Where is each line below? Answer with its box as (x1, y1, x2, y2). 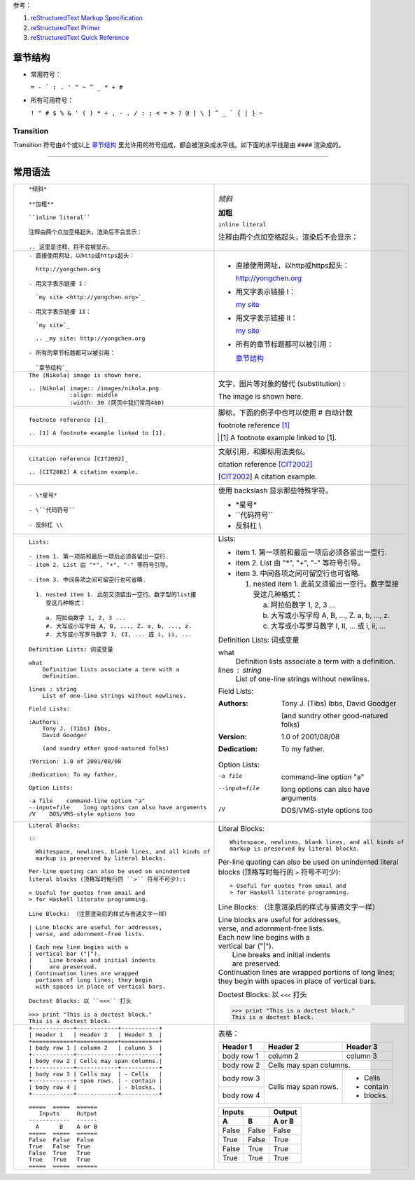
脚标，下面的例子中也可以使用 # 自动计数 (218, 408, 353, 418)
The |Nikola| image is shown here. (28, 371, 143, 379)
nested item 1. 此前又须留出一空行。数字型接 (253, 579, 399, 589)
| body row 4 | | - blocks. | (28, 1083, 162, 1091)
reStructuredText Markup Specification (30, 14, 143, 22)
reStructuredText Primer (30, 23, 101, 32)
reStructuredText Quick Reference (30, 34, 129, 42)
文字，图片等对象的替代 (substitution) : (218, 378, 346, 388)
